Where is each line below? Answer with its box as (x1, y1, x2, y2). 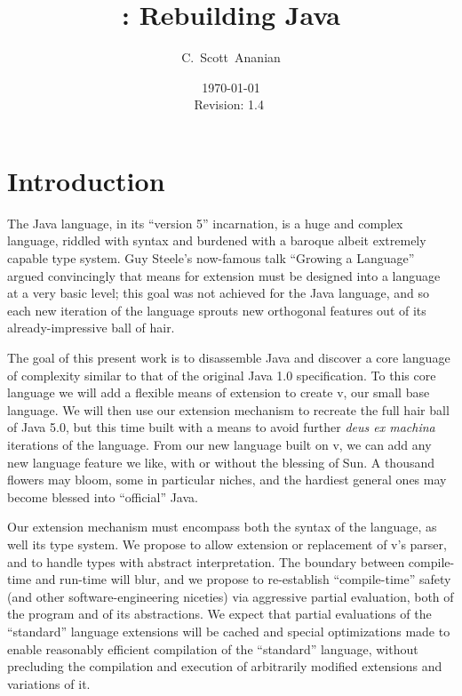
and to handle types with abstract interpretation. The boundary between (7, 552, 405, 571)
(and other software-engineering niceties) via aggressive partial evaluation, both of (7, 587, 454, 605)
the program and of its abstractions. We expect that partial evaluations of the (7, 604, 432, 623)
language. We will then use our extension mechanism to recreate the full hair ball (7, 400, 450, 419)
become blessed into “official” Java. (7, 487, 198, 506)
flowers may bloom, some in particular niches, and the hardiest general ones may (7, 470, 447, 489)
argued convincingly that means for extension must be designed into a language (7, 266, 441, 284)
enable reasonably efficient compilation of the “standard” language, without (7, 639, 418, 658)
